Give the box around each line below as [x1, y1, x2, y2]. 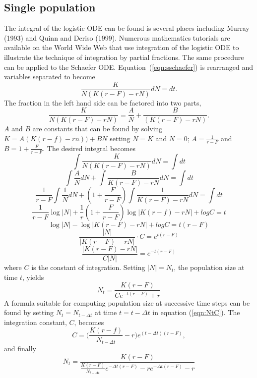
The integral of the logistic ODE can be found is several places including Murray [4, 23, 250, 33]
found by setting [4, 307, 54, 318]
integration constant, [4, 317, 67, 327]
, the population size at [174, 262, 245, 272]
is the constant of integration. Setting [31, 262, 145, 272]
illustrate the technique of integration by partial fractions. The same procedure [4, 52, 244, 62]
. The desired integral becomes [43, 143, 136, 153]
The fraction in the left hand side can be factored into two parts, [4, 97, 201, 108]
